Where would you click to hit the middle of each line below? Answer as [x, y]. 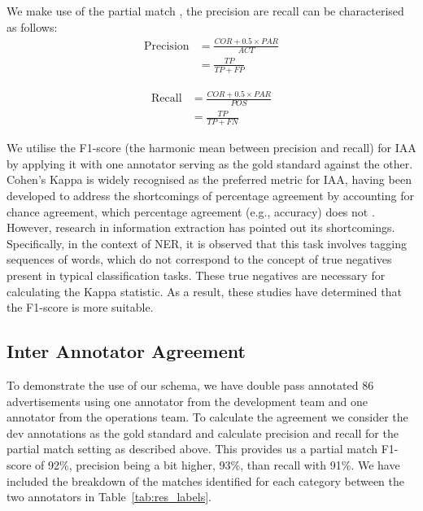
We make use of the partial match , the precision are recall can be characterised [205, 11]
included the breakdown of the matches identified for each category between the [206, 480]
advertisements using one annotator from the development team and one [188, 401]
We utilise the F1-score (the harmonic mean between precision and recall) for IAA [211, 148]
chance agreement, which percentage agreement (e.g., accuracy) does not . [191, 211]
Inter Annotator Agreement [126, 351]
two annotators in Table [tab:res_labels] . [109, 497]
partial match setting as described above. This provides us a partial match [192, 449]
